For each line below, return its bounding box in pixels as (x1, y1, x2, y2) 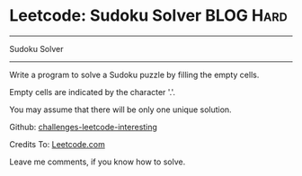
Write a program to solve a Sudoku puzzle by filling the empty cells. (9, 69, 260, 80)
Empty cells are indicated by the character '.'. (9, 86, 176, 97)
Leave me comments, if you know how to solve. (9, 156, 186, 167)
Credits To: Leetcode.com (9, 138, 105, 149)
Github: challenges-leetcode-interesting (9, 121, 157, 132)
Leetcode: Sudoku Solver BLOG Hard (9, 5, 288, 26)
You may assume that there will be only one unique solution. (9, 104, 232, 115)
